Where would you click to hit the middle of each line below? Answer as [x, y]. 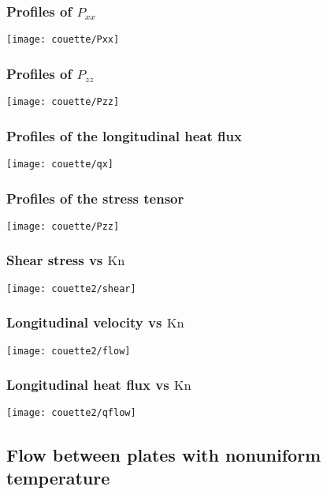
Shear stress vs [55, 260]
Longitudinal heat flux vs [88, 385]
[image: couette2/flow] [69, 351]
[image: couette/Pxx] [63, 40]
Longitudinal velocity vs [84, 322]
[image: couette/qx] [60, 164]
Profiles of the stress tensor [95, 198]
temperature [58, 477]
